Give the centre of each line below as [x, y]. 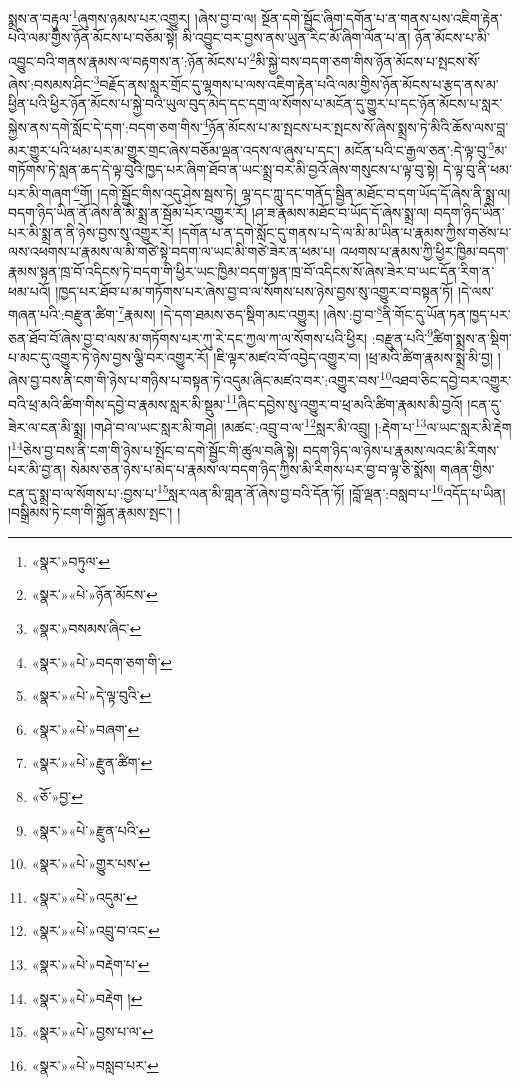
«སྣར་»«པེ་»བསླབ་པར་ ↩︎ [95, 1064]
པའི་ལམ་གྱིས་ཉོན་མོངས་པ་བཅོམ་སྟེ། [93, 37]
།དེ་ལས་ [475, 290]
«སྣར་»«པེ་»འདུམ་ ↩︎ [84, 896]
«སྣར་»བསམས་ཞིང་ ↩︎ [86, 627]
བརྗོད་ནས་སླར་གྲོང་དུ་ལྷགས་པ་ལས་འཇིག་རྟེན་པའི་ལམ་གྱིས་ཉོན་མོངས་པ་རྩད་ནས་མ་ [299, 83]
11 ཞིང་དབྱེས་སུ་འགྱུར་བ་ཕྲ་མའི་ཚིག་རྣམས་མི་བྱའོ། [344, 402]
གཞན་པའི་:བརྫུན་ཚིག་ [63, 313]
